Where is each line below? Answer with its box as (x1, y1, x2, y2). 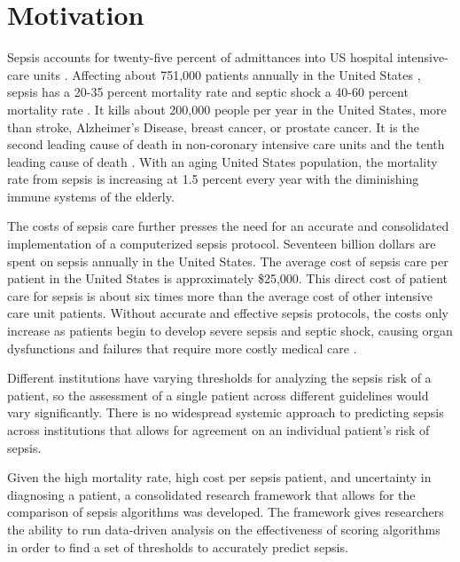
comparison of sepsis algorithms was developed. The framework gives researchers (7, 503, 444, 521)
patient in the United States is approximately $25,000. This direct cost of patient (7, 269, 448, 288)
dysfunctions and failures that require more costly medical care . (7, 338, 357, 357)
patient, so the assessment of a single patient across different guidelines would (7, 385, 429, 404)
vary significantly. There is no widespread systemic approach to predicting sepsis (7, 403, 444, 422)
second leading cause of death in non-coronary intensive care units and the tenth (7, 135, 445, 154)
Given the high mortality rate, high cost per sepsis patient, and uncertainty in (7, 468, 432, 487)
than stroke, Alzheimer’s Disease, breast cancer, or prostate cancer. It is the (7, 117, 419, 136)
